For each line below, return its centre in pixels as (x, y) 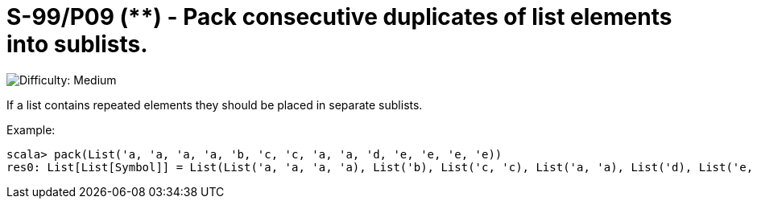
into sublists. (77, 44)
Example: (31, 129)
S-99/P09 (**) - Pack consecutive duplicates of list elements (339, 17)
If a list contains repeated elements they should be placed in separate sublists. (215, 105)
